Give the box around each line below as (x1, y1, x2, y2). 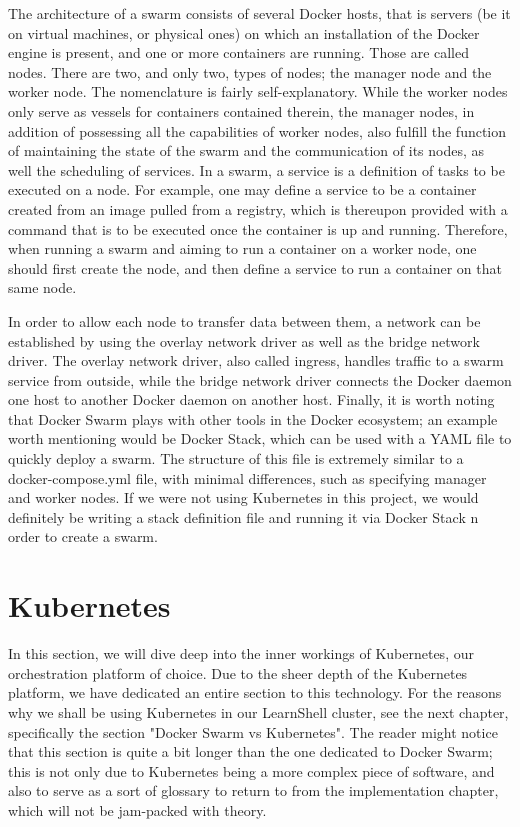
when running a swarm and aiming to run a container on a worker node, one (8, 238, 477, 259)
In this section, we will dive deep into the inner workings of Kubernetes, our (8, 643, 474, 664)
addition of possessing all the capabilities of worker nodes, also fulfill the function (8, 120, 507, 141)
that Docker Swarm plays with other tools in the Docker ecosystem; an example (8, 408, 498, 429)
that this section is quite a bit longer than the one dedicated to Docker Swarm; (8, 741, 493, 762)
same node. (8, 277, 77, 298)
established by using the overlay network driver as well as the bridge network (8, 330, 480, 351)
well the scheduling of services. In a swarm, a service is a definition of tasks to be (8, 159, 505, 180)
